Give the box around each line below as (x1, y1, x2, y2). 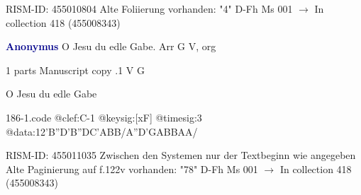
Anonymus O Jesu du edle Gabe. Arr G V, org (6, 39, 216, 54)
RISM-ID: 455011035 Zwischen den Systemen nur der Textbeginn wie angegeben (6, 148, 356, 162)
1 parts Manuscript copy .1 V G (6, 62, 145, 77)
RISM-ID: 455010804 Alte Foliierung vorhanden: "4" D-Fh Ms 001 (6, 1, 293, 16)
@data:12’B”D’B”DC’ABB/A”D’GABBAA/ (6, 124, 198, 138)
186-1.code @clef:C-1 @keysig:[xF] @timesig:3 (6, 110, 202, 124)
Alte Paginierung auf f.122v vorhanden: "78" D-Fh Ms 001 (6, 161, 258, 176)
